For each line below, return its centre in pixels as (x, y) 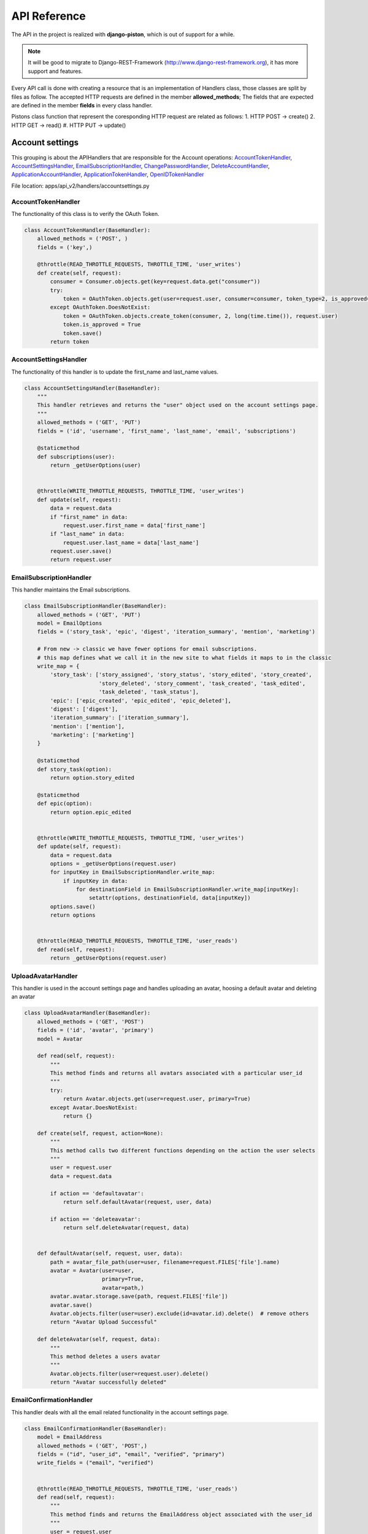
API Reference (48, 16)
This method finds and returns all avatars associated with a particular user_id (176, 1073)
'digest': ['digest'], (84, 709)
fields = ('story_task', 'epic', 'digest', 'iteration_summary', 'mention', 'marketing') (176, 632)
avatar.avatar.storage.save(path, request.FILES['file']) (139, 1297)
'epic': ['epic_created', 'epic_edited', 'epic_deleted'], (141, 700)
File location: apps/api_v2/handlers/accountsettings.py (80, 186)
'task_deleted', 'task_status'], (149, 692)
